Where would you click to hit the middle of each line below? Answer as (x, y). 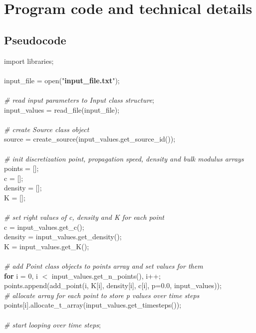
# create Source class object (47, 129)
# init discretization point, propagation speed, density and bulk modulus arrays (124, 158)
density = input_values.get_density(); (63, 237)
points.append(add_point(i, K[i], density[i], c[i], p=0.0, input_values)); (113, 285)
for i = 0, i (21, 275)
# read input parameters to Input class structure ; (79, 99)
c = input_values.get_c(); (44, 227)
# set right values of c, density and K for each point (84, 217)
